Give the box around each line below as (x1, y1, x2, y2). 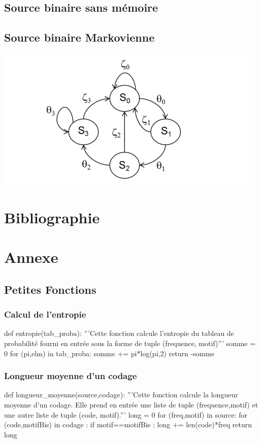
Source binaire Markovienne (4, 29, 155, 45)
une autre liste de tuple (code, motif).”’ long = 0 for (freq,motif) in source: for (4, 409, 248, 420)
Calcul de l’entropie (4, 308, 86, 321)
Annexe (4, 247, 58, 267)
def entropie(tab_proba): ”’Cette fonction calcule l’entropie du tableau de (4, 328, 234, 338)
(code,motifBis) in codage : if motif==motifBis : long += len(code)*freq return (4, 419, 252, 430)
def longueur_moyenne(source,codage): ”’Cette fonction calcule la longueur (4, 389, 238, 400)
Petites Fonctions (4, 281, 96, 297)
